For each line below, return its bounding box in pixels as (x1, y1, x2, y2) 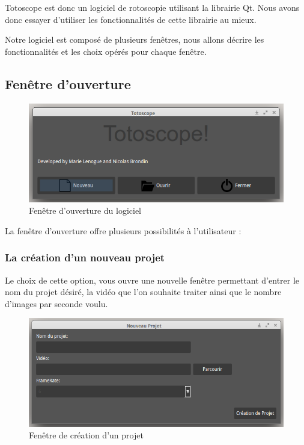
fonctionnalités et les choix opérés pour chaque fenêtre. (5, 45, 207, 57)
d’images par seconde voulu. (5, 297, 108, 310)
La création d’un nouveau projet (5, 250, 165, 265)
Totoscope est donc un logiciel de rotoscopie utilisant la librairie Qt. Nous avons (5, 1, 300, 13)
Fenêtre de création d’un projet (29, 429, 144, 441)
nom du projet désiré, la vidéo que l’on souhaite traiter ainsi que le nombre (5, 285, 282, 298)
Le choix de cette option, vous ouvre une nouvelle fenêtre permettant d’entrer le (5, 273, 300, 286)
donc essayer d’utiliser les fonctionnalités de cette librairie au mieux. (5, 13, 257, 25)
